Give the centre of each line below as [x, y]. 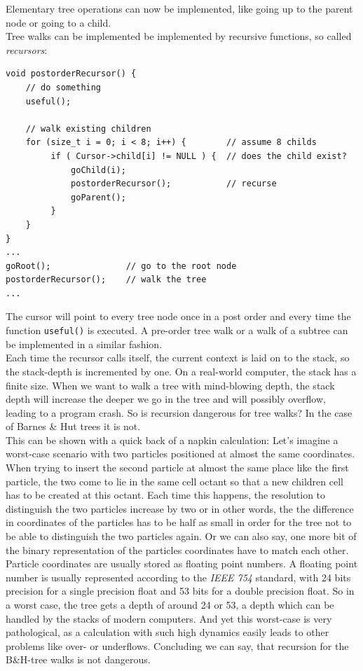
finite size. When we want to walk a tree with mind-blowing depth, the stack [170, 385]
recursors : [27, 49]
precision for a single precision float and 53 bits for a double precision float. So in [180, 591]
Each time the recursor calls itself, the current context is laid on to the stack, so [178, 358]
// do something [63, 87]
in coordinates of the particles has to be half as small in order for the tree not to [179, 522]
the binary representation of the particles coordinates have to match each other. [177, 549]
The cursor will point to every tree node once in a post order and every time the [178, 316]
